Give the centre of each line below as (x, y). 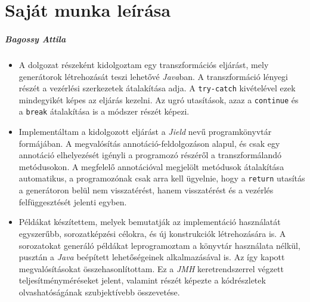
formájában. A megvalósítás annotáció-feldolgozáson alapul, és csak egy (149, 143)
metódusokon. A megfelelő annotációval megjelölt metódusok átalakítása (151, 166)
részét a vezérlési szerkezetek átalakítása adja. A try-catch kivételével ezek (157, 88)
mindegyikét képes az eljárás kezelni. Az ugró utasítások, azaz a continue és (159, 99)
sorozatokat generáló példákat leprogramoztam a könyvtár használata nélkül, (159, 245)
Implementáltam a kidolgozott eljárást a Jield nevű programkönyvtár (145, 132)
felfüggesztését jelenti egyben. (73, 201)
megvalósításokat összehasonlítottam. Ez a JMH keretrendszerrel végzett (151, 268)
